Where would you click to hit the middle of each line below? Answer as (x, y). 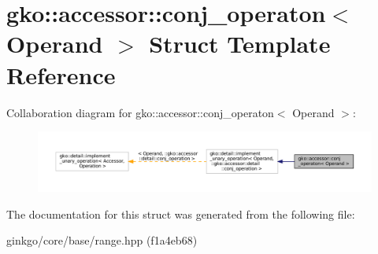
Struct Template (240, 44)
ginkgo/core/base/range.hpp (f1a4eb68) (102, 240)
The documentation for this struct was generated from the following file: (181, 214)
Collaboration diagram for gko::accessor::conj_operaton (140, 112)
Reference (61, 74)
